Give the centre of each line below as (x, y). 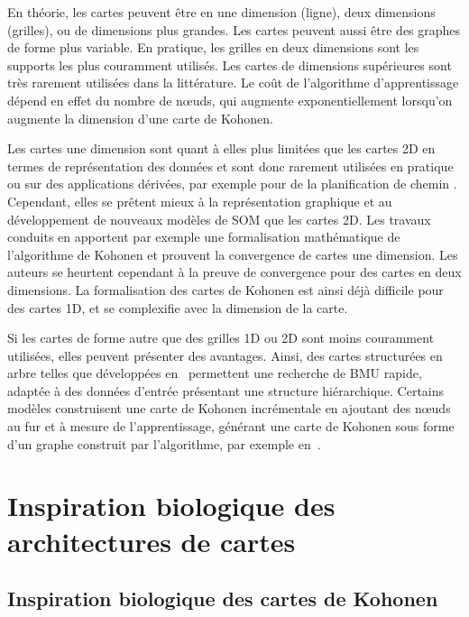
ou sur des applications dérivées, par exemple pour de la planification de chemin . (232, 184)
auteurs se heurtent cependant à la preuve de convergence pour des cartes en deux (234, 272)
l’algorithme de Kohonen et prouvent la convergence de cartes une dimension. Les (233, 254)
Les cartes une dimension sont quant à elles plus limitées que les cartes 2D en (221, 148)
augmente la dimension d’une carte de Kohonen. (140, 118)
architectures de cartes (152, 541)
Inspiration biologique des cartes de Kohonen (223, 599)
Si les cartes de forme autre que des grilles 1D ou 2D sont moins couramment (221, 338)
